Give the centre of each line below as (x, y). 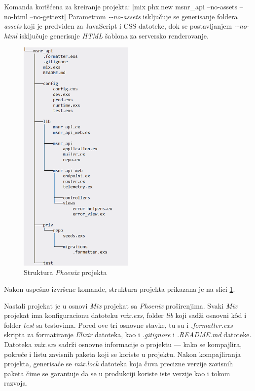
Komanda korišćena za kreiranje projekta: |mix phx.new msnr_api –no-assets (121, 6)
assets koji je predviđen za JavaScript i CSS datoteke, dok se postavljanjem (118, 26)
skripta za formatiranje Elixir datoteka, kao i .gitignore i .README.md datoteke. (128, 334)
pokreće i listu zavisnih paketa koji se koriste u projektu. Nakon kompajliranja (123, 354)
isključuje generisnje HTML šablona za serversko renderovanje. (114, 35)
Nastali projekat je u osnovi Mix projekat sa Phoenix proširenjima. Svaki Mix (121, 305)
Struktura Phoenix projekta (65, 272)
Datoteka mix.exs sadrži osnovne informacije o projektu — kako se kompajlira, (123, 344)
